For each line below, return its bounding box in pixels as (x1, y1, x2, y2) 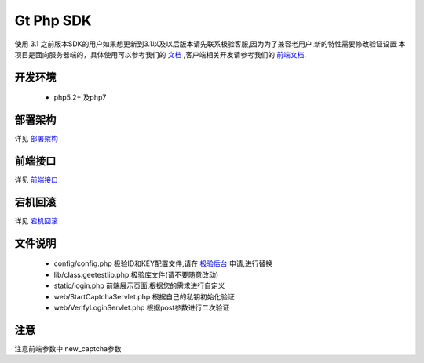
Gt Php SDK (14, 12, 92, 29)
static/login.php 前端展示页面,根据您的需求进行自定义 (53, 281, 225, 290)
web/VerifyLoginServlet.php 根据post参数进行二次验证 (53, 303, 230, 313)
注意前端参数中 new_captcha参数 (14, 343, 122, 353)
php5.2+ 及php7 (53, 93, 107, 102)
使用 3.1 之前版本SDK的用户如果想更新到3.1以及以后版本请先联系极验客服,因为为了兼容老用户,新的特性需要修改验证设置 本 (14, 39, 406, 49)
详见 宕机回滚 (14, 216, 58, 226)
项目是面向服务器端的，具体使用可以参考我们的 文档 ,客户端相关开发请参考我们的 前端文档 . (14, 49, 306, 59)
